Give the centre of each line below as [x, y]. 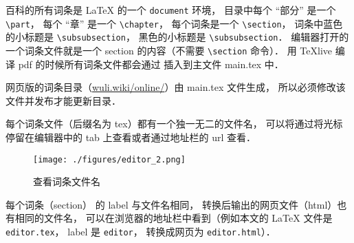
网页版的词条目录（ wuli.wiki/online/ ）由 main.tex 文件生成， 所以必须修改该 [176, 87]
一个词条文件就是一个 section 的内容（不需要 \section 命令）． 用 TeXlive [169, 50]
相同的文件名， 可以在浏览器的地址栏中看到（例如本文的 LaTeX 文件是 [174, 218]
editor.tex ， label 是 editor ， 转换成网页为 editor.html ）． [141, 232]
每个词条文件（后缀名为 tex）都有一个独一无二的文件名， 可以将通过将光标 [174, 124]
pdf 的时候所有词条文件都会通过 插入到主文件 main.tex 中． [151, 64]
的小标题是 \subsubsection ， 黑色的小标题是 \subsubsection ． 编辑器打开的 [177, 37]
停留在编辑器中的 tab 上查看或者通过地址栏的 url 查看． [131, 137]
